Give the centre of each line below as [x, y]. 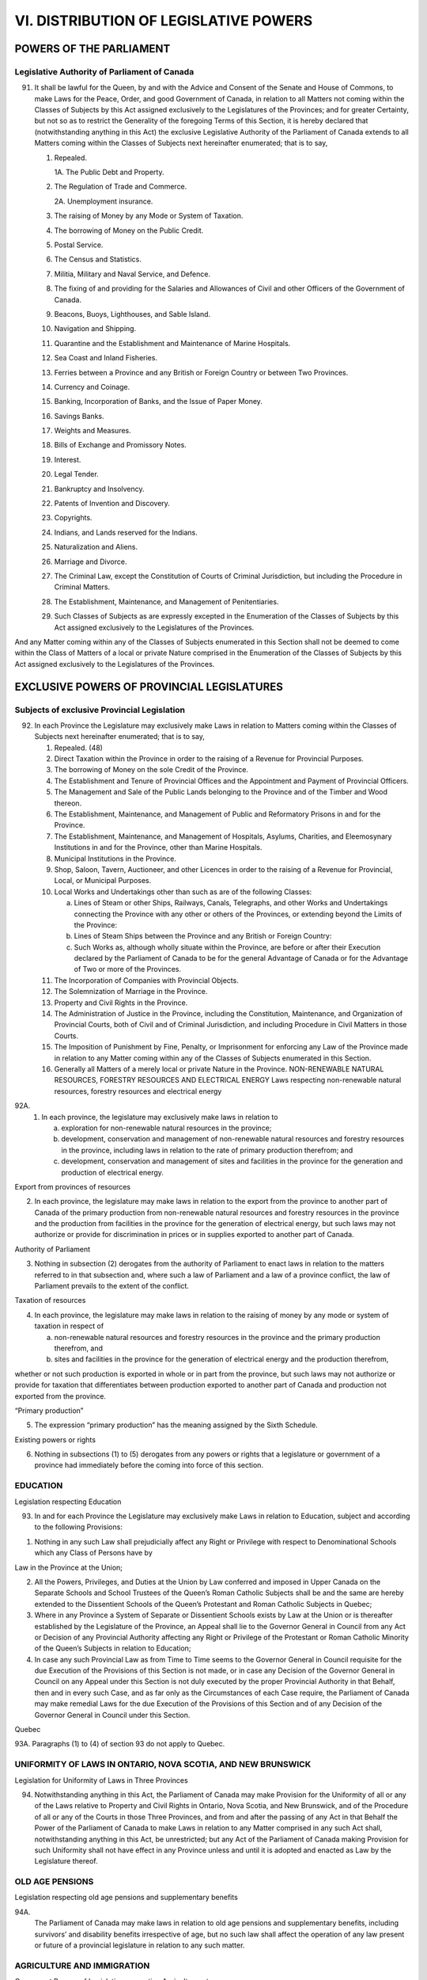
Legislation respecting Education [68, 1502]
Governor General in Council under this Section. [112, 1715]
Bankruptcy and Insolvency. [100, 489]
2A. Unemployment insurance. [104, 201]
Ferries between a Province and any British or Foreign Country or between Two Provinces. [201, 372]
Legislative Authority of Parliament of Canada [104, 71]
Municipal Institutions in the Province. [115, 859]
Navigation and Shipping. [95, 329]
